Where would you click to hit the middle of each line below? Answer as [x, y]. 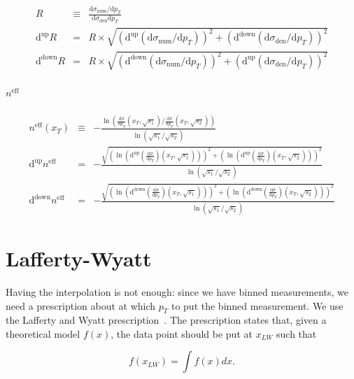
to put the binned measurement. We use [257, 305]
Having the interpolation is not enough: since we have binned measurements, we [177, 291]
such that [297, 333]
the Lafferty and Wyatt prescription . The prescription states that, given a [166, 320]
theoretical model [43, 333]
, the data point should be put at [182, 333]
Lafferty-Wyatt [79, 258]
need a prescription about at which [81, 305]
